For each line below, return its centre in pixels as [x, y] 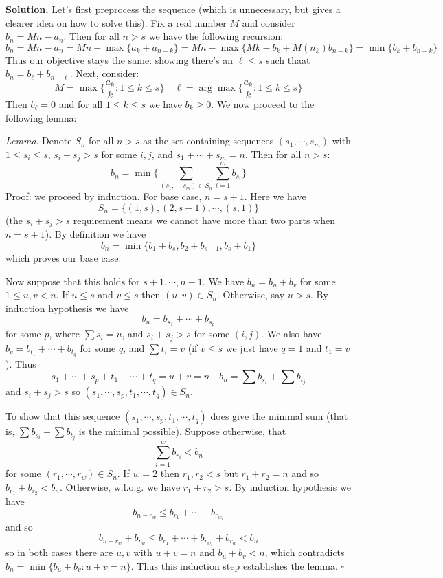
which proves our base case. [64, 258]
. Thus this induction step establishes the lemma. [234, 565]
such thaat [288, 59]
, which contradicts [305, 552]
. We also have [292, 334]
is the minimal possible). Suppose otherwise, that [182, 431]
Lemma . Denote [39, 141]
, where [64, 334]
